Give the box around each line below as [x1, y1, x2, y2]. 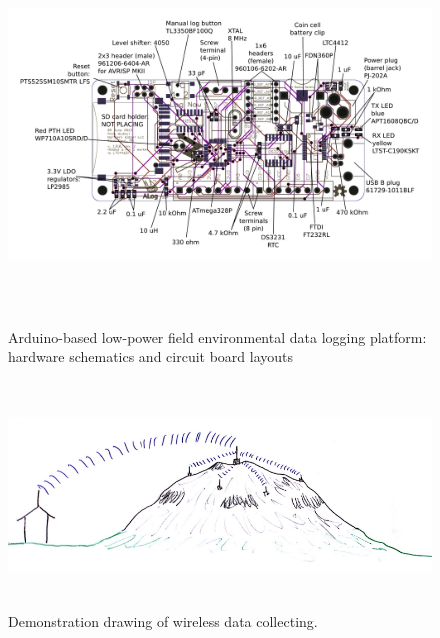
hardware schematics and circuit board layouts [8, 346, 294, 367]
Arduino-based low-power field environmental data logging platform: [8, 326, 427, 347]
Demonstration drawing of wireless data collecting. [8, 611, 318, 632]
